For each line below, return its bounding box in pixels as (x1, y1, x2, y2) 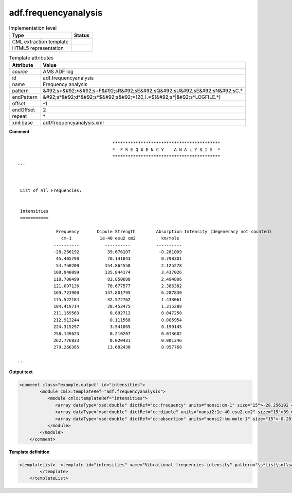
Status (73, 32, 90, 38)
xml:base (12, 119, 33, 126)
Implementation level (9, 24, 57, 31)
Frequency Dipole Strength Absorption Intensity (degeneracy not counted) (56, 229, 272, 234)
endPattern (12, 94, 37, 101)
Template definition (9, 449, 50, 455)
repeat (12, 113, 27, 120)
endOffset (12, 107, 35, 113)
